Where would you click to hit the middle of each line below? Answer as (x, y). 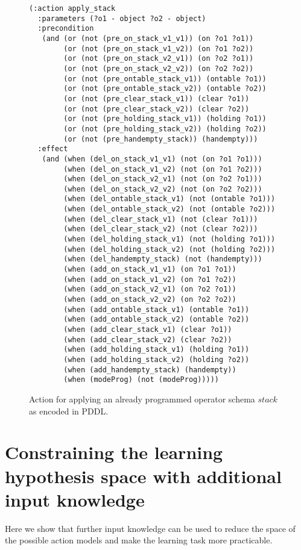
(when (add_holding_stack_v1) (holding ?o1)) (157, 350)
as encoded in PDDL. (69, 411)
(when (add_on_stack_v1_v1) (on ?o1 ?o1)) (150, 270)
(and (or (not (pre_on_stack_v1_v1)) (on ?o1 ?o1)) (148, 38)
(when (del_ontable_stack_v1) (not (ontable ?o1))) (170, 199)
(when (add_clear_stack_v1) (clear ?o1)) (148, 330)
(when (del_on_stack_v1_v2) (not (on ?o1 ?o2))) (163, 169)
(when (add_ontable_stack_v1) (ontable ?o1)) (157, 309)
